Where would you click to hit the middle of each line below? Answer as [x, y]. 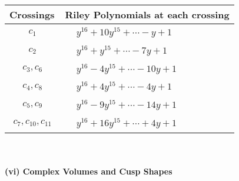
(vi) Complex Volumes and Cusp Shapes [89, 171]
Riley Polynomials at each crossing [147, 14]
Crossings [32, 14]
